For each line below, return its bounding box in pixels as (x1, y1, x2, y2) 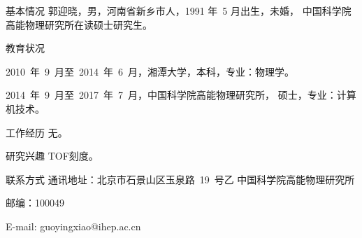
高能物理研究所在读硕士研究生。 (6, 17, 152, 31)
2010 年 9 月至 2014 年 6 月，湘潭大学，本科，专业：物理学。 (6, 64, 294, 78)
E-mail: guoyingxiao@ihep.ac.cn (6, 218, 141, 233)
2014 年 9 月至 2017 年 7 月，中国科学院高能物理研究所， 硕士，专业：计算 (6, 87, 356, 102)
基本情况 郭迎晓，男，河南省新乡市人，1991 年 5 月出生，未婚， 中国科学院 (6, 3, 352, 17)
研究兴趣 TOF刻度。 (6, 148, 99, 163)
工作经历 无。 (6, 125, 68, 139)
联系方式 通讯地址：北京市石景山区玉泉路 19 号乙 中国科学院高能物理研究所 (6, 171, 355, 186)
